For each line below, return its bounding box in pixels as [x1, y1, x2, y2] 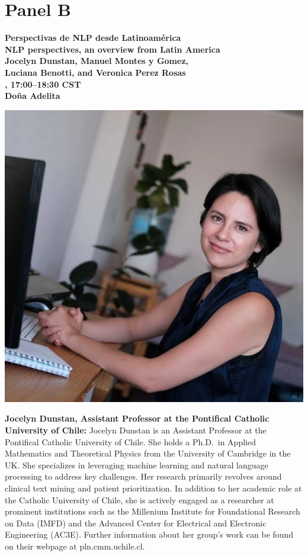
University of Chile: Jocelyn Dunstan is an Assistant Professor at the [5, 424, 267, 436]
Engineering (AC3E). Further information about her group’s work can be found [5, 528, 294, 541]
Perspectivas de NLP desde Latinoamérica [5, 31, 181, 44]
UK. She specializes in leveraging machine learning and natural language [5, 458, 268, 471]
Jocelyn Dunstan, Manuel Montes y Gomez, [5, 54, 189, 67]
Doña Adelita [5, 89, 60, 102]
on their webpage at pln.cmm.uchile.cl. [5, 539, 145, 552]
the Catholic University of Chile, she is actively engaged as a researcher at [5, 493, 274, 506]
